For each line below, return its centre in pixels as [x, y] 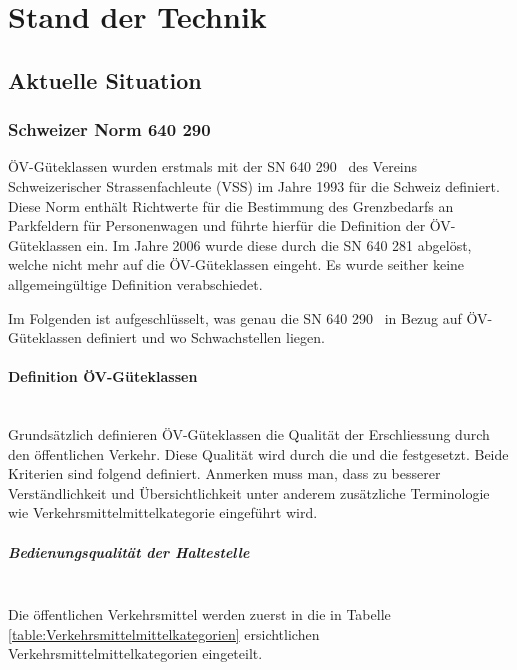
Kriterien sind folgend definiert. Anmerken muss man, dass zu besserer [224, 473]
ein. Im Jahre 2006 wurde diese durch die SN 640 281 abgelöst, [279, 244]
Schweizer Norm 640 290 [109, 129]
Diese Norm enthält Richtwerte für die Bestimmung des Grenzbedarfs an [231, 205]
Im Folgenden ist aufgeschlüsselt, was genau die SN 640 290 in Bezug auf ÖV [248, 317]
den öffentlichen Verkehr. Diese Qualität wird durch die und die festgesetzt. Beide [258, 453]
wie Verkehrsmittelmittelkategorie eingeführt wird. [163, 512]
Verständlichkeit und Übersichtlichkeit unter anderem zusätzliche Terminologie [249, 492]
